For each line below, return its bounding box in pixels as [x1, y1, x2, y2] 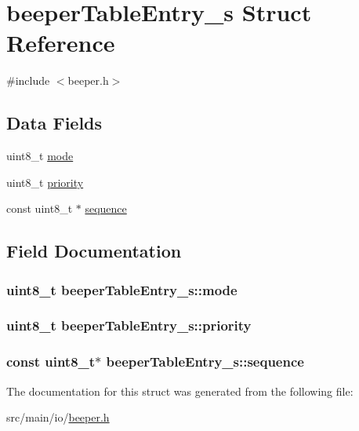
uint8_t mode [6, 148, 74, 164]
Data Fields [6, 111, 103, 135]
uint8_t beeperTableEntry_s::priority [6, 316, 252, 335]
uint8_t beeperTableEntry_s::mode [6, 279, 238, 299]
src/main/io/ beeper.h [6, 409, 110, 426]
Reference [6, 27, 115, 59]
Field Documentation [6, 239, 182, 263]
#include [6, 72, 50, 89]
